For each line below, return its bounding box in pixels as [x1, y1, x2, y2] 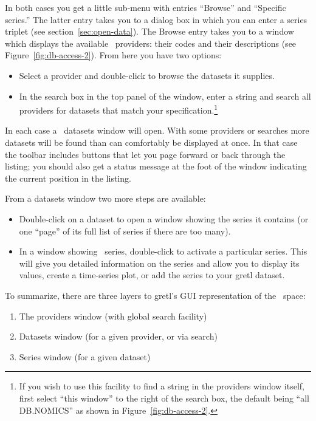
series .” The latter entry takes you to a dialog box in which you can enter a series [5, 13, 307, 26]
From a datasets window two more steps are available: [5, 192, 206, 205]
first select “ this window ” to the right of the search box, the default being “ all [19, 391, 310, 404]
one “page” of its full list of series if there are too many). [19, 224, 231, 237]
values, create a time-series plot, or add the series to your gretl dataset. [19, 269, 285, 281]
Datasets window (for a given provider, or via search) [19, 330, 218, 343]
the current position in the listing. [5, 171, 131, 184]
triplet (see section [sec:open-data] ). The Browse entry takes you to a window [5, 25, 294, 38]
